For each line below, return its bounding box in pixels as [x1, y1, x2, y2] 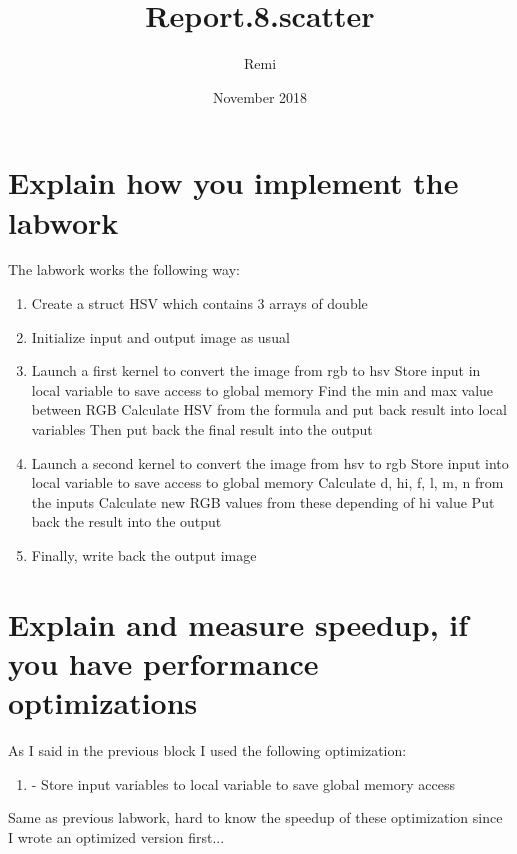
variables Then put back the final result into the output [31, 419, 373, 439]
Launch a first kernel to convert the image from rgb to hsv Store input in [31, 360, 481, 381]
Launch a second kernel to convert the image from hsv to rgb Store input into [31, 452, 509, 473]
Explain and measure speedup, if [8, 603, 469, 644]
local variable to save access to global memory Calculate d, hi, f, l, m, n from [31, 472, 504, 493]
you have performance [8, 642, 319, 683]
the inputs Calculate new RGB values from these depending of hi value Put [31, 491, 495, 512]
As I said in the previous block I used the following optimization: [8, 740, 407, 761]
